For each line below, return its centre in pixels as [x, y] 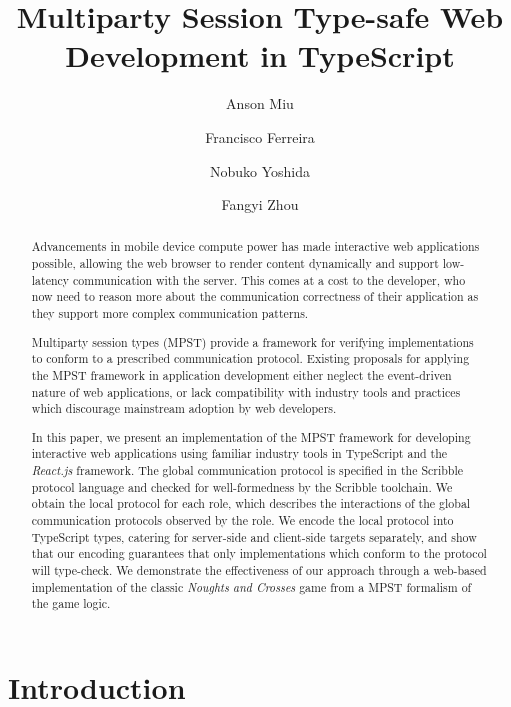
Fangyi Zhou [260, 204]
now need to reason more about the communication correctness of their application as [255, 296]
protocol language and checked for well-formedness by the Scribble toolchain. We [242, 486]
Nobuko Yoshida [260, 170]
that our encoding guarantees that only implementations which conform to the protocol [259, 553]
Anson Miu [260, 103]
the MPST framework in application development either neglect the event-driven [241, 374]
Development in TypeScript [260, 55]
